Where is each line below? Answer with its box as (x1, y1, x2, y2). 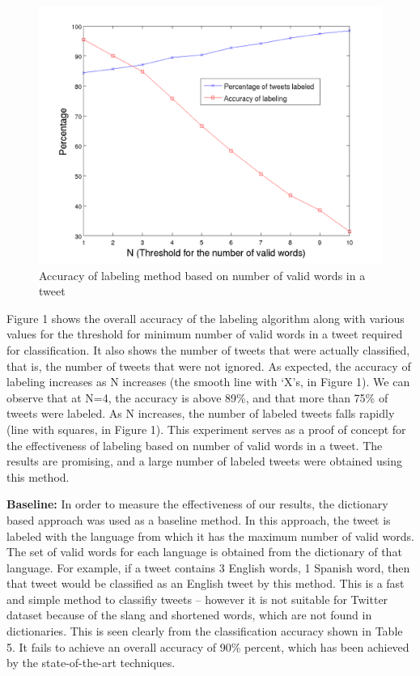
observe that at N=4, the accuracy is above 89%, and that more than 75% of (6, 389, 388, 406)
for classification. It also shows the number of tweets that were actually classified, (6, 341, 410, 358)
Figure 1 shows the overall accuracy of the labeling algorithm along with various (6, 309, 405, 326)
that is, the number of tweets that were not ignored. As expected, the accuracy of (6, 357, 411, 374)
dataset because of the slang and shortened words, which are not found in (6, 606, 372, 623)
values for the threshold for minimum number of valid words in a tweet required (6, 325, 403, 342)
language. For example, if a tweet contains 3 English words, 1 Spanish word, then (6, 559, 410, 576)
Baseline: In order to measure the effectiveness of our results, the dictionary (6, 495, 388, 512)
